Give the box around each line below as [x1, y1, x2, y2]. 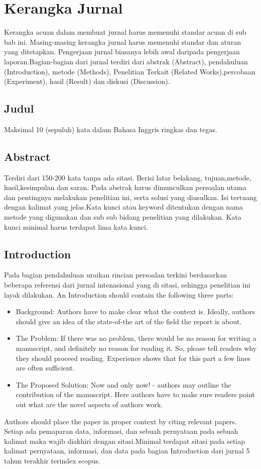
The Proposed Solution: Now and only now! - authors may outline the [16, 379, 231, 390]
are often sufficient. [16, 362, 75, 373]
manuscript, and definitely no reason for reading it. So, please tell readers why [16, 343, 257, 353]
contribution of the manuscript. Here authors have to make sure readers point [16, 389, 255, 400]
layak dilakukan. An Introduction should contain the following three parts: [4, 289, 234, 300]
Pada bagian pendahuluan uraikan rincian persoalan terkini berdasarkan [4, 269, 227, 280]
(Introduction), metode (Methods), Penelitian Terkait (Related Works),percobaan [4, 66, 255, 76]
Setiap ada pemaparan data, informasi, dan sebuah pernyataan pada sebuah [4, 426, 238, 436]
